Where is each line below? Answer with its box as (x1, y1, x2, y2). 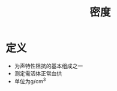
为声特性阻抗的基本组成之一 (14, 62, 83, 69)
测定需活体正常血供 (14, 69, 62, 77)
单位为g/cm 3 (14, 76, 46, 84)
